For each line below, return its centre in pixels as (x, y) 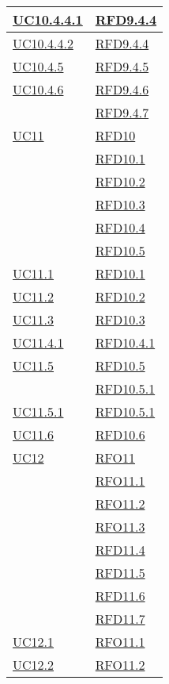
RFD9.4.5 (122, 66)
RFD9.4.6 (122, 89)
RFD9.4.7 (122, 112)
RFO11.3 (120, 526)
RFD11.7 (120, 619)
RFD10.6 (120, 434)
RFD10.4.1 (125, 342)
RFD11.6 (120, 596)
